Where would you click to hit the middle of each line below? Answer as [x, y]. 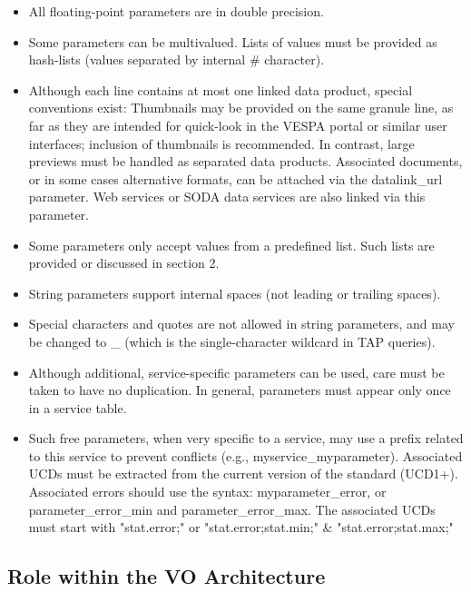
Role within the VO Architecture [167, 576]
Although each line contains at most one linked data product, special [221, 89]
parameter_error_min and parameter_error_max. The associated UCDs [232, 509]
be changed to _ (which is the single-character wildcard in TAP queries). [232, 341]
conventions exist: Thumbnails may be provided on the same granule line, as [241, 108]
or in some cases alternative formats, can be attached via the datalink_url [235, 178]
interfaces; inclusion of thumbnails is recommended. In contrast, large [221, 143]
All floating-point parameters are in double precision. [176, 11]
